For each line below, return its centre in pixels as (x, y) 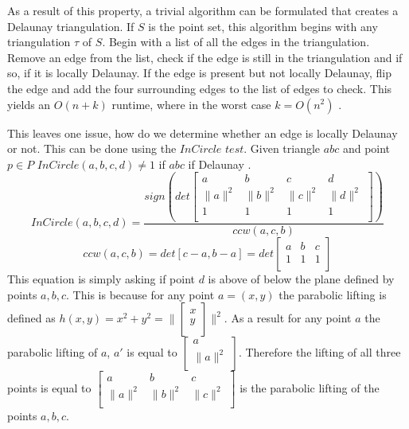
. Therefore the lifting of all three (319, 352)
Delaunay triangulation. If (71, 26)
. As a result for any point (288, 318)
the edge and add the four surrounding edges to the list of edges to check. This (200, 88)
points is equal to (49, 388)
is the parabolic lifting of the (310, 388)
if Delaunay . (220, 164)
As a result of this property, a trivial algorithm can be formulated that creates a (203, 10)
